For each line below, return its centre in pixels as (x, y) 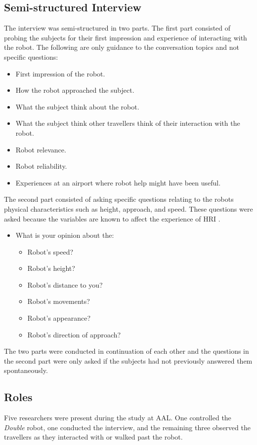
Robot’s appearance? (59, 318)
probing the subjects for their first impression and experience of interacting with (126, 37)
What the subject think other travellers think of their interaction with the (128, 123)
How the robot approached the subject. (75, 90)
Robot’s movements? (59, 301)
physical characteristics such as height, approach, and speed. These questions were (128, 208)
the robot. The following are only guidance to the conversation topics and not (122, 47)
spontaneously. (26, 370)
